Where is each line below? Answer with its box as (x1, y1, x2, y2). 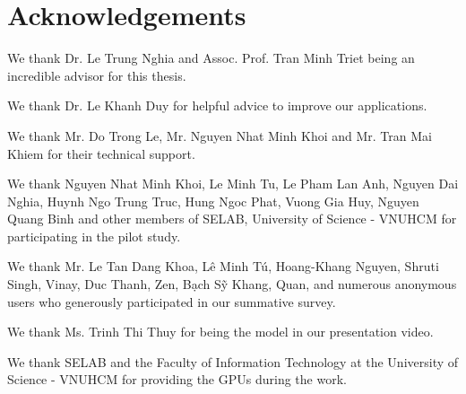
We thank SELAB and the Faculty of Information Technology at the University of (7, 352, 459, 371)
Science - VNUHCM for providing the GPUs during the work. (7, 370, 347, 389)
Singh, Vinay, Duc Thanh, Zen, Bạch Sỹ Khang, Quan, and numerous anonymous (7, 275, 457, 293)
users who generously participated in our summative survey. (7, 292, 336, 311)
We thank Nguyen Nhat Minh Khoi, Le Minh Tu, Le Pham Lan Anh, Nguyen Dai (7, 174, 459, 193)
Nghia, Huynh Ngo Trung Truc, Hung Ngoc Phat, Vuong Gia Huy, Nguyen (7, 191, 419, 210)
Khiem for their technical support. (7, 144, 195, 162)
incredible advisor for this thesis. (7, 66, 186, 84)
